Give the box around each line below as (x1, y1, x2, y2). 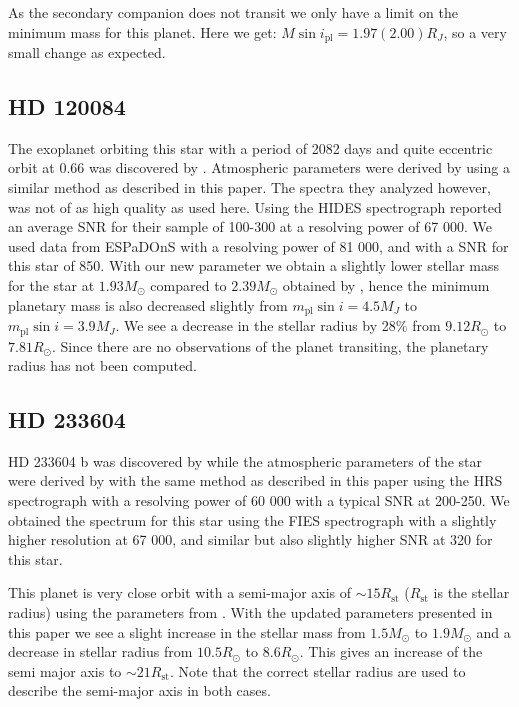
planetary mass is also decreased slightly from (8, 294, 288, 315)
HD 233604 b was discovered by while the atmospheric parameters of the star (8, 450, 482, 471)
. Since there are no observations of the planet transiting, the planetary (51, 335, 489, 356)
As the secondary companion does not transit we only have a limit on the (8, 2, 458, 22)
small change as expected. (8, 42, 166, 63)
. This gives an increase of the (299, 641, 483, 662)
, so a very (443, 21, 507, 42)
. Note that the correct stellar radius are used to (169, 660, 466, 681)
